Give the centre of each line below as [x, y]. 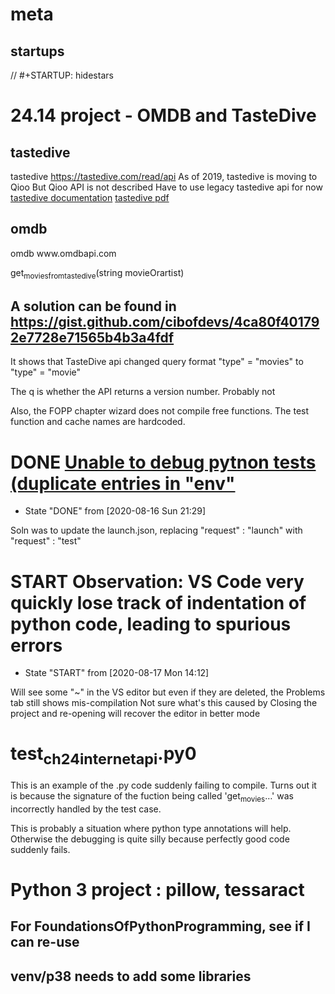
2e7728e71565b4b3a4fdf [92, 337]
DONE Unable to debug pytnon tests [163, 462]
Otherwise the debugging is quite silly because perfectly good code [150, 839]
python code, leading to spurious [151, 624]
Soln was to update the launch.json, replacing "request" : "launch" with [156, 530]
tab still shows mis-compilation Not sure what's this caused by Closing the [164, 703]
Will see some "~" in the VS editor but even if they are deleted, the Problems [168, 692]
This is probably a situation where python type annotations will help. [151, 828]
